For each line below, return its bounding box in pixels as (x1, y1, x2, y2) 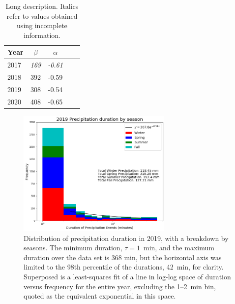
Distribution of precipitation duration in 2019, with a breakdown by (24, 233, 229, 243)
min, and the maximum (143, 242, 214, 253)
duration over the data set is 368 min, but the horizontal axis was (24, 252, 222, 262)
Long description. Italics (5, 1, 79, 11)
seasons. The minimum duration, (24, 242, 122, 253)
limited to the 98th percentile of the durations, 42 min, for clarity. (24, 262, 224, 272)
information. (23, 30, 61, 40)
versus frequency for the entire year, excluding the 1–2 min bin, (24, 281, 216, 291)
